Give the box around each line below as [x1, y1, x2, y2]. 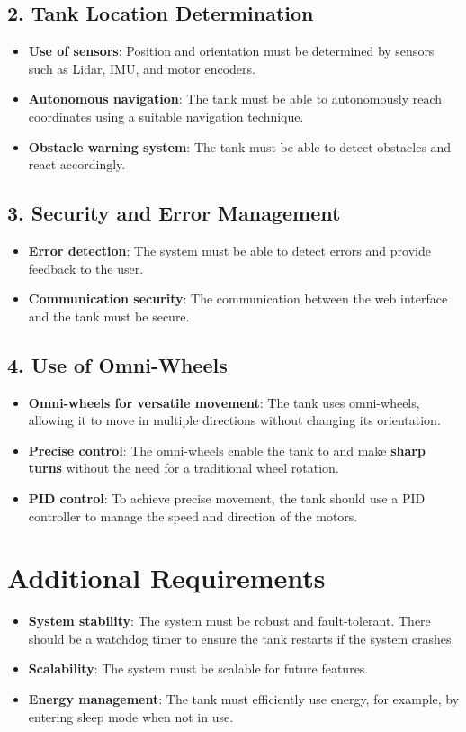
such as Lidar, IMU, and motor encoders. [28, 59, 255, 77]
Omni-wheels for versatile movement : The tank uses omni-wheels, [28, 393, 420, 411]
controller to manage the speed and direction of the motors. [28, 506, 358, 525]
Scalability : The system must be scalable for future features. [28, 659, 369, 678]
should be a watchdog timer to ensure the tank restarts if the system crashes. [28, 628, 455, 647]
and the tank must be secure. [28, 306, 190, 325]
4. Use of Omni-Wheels [7, 350, 228, 378]
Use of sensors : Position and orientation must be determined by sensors [28, 41, 435, 60]
